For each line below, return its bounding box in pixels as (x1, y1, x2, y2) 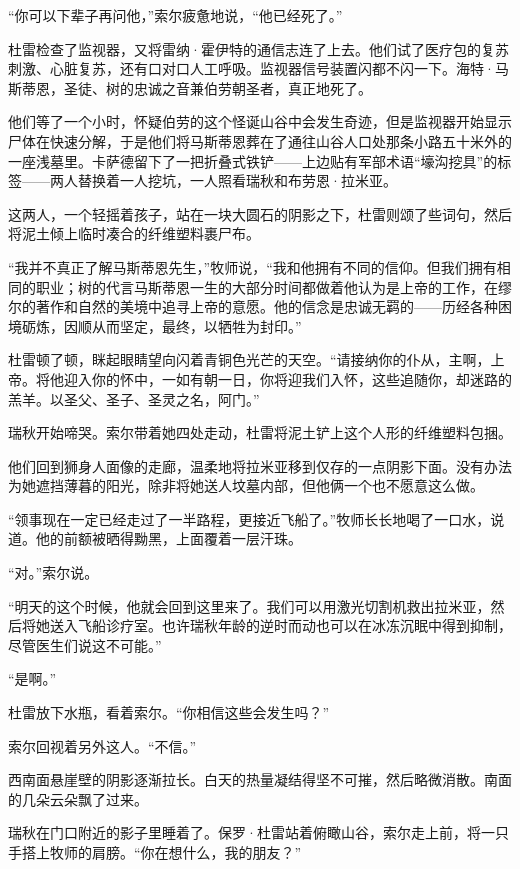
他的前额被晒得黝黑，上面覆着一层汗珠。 (35, 528, 302, 549)
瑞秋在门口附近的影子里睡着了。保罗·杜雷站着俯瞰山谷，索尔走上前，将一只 (8, 822, 509, 843)
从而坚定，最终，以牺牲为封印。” (91, 315, 302, 336)
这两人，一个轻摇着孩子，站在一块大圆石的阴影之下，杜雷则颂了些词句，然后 (8, 203, 512, 224)
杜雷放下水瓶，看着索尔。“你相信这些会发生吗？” (8, 702, 330, 723)
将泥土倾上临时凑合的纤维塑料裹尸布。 (8, 223, 260, 244)
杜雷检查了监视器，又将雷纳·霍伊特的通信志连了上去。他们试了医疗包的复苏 (8, 38, 509, 59)
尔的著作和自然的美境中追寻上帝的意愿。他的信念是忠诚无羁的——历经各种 (8, 296, 498, 317)
